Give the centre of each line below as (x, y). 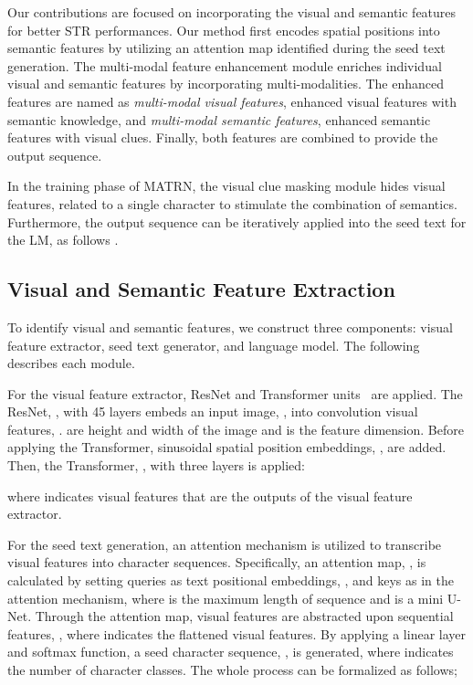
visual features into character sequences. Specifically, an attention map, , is (217, 562)
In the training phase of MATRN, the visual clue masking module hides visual (226, 186)
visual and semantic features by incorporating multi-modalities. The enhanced (226, 84)
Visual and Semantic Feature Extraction (201, 289)
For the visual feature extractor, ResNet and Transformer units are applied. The (235, 393)
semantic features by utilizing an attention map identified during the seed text (226, 48)
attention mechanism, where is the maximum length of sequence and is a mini (226, 598)
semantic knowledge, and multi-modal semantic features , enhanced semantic (219, 119)
